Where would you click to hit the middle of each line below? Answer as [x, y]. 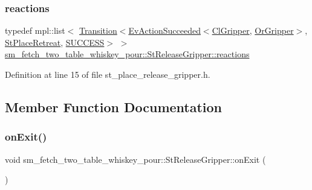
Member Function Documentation [114, 106]
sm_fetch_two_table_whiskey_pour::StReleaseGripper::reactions [127, 54]
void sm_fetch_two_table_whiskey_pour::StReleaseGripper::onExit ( [135, 159]
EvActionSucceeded [164, 30]
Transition [98, 30]
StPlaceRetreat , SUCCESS [55, 42]
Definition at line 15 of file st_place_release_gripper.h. [108, 74]
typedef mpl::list [35, 30]
